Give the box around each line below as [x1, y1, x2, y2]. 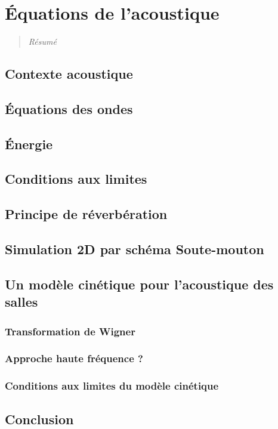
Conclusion [5, 409, 74, 428]
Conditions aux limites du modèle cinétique [5, 378, 219, 393]
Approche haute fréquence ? [5, 351, 143, 366]
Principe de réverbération [5, 205, 168, 223]
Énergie [5, 134, 53, 153]
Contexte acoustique [5, 64, 133, 83]
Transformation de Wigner [5, 323, 135, 338]
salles [5, 292, 38, 311]
